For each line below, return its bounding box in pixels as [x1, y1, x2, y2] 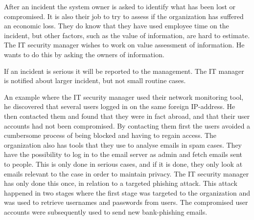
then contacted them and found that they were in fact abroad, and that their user [4, 110, 250, 121]
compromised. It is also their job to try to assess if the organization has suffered [4, 11, 244, 21]
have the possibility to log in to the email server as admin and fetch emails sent [4, 149, 242, 159]
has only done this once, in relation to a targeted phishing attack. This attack [4, 178, 237, 188]
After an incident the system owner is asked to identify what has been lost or [4, 1, 236, 11]
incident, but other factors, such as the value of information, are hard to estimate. [4, 30, 250, 40]
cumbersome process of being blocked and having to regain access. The [4, 130, 217, 140]
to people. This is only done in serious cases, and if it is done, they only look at [4, 158, 243, 169]
